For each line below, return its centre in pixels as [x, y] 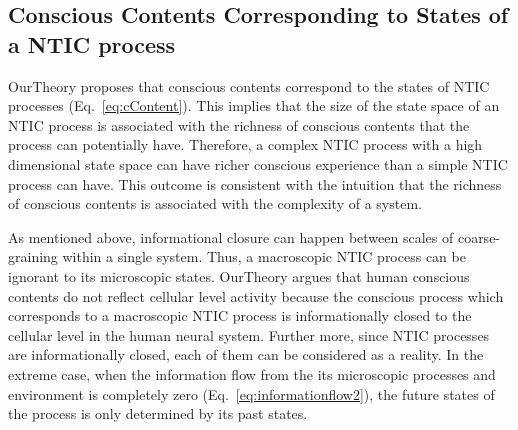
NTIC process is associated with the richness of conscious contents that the [239, 124]
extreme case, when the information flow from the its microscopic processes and [252, 373]
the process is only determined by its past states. [158, 413]
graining [33, 256]
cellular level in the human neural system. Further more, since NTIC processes [249, 334]
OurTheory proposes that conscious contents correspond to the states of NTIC [249, 85]
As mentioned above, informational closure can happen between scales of [231, 236]
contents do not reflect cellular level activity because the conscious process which [256, 295]
